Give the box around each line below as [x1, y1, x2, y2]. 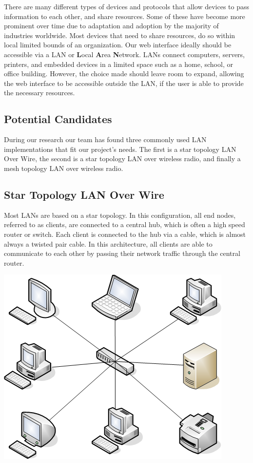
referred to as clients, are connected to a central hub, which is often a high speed [4, 219, 245, 230]
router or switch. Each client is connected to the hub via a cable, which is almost [4, 229, 246, 239]
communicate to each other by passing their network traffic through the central [4, 248, 240, 258]
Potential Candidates [4, 111, 112, 126]
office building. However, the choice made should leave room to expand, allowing [4, 68, 244, 79]
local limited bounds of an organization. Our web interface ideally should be [4, 40, 232, 50]
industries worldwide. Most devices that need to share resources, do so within [4, 30, 235, 40]
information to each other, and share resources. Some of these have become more [4, 11, 245, 21]
